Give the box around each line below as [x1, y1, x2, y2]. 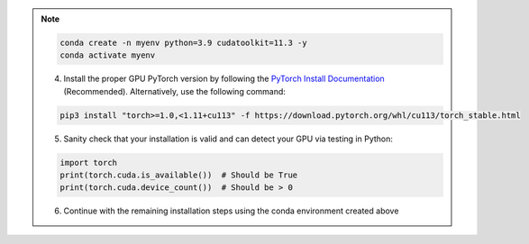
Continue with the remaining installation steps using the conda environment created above [63, 205, 399, 216]
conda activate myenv [59, 50, 156, 60]
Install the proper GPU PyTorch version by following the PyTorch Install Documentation [63, 73, 385, 85]
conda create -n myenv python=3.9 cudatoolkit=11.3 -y [59, 37, 307, 48]
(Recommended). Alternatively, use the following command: [63, 86, 286, 96]
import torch [59, 158, 117, 167]
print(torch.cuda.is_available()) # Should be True [59, 170, 298, 180]
